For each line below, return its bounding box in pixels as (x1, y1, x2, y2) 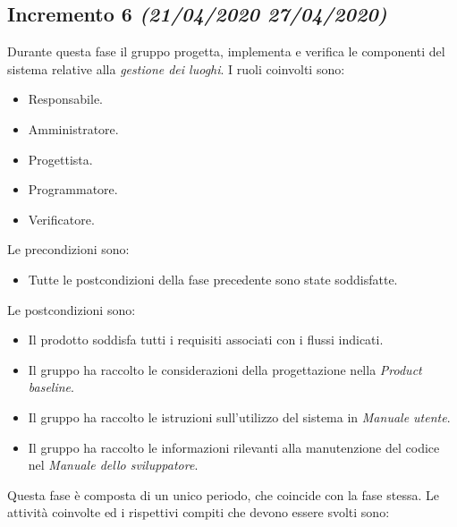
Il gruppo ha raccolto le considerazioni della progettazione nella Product (28, 360, 422, 378)
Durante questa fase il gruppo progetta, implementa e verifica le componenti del (7, 42, 445, 61)
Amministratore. (28, 119, 119, 138)
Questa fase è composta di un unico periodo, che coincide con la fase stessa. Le (7, 485, 439, 504)
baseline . (28, 378, 74, 396)
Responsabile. (28, 89, 103, 108)
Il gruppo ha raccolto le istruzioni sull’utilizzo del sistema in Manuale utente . (28, 407, 451, 426)
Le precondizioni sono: (7, 240, 130, 259)
